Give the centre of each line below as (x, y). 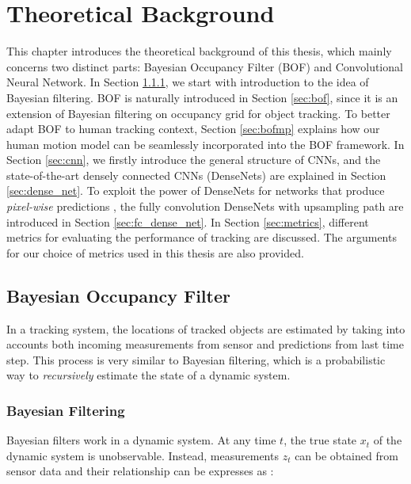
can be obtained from (346, 455)
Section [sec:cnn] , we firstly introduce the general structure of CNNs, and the (194, 160)
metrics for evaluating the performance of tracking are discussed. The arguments (202, 237)
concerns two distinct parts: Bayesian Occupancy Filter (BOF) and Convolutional (205, 66)
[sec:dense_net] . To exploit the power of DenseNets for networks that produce (196, 191)
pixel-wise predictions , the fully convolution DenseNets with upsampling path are (205, 206)
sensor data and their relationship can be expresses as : (140, 471)
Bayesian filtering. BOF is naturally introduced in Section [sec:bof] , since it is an (202, 97)
